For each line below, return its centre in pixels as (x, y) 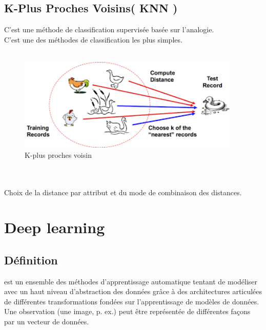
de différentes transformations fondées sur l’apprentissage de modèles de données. (132, 301)
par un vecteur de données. (47, 322)
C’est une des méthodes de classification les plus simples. (93, 39)
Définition (31, 260)
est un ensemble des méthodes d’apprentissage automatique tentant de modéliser (131, 281)
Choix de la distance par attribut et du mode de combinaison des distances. (123, 192)
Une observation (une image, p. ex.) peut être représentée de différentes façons (127, 311)
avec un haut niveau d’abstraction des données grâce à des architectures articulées (133, 291)
